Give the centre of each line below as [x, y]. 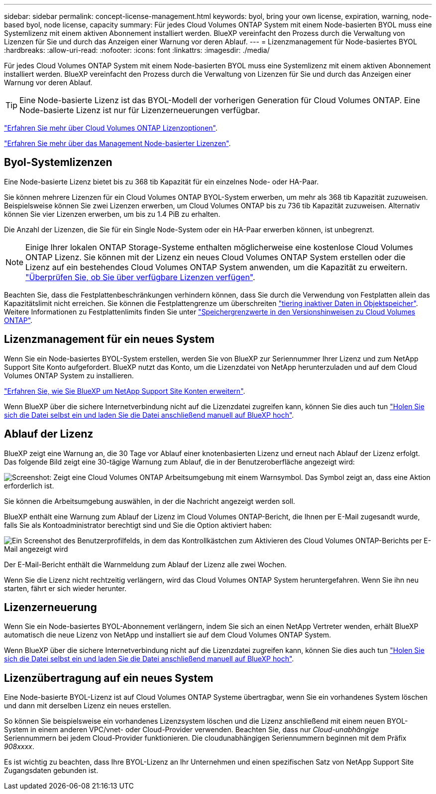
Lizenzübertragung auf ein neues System [109, 678]
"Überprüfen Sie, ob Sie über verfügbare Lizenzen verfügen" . [140, 277]
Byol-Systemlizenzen [58, 162]
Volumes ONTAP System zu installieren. [69, 375]
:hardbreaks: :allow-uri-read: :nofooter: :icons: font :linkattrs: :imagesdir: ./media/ [137, 50]
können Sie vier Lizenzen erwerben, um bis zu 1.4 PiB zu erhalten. [112, 214]
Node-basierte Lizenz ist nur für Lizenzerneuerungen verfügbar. [140, 110]
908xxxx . [19, 747]
